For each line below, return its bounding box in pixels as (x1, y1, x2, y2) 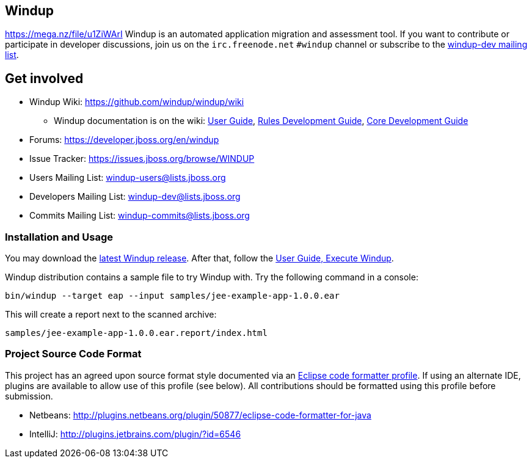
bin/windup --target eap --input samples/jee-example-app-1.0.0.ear (5, 291, 340, 301)
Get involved (5, 70, 84, 86)
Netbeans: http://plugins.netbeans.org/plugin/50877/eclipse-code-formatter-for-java (29, 409, 371, 420)
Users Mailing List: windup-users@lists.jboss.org (29, 172, 226, 183)
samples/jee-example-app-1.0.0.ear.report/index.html (5, 328, 268, 338)
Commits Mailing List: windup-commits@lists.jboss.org (29, 210, 250, 221)
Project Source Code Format (5, 348, 142, 360)
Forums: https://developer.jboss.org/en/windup (29, 134, 219, 145)
